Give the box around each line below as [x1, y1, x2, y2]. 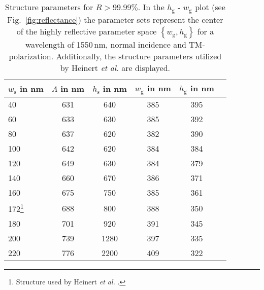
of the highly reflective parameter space [16, 25, 157, 37]
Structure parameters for [5, 1, 93, 13]
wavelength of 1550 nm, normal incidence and [25, 38, 186, 50]
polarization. [9, 50, 54, 62]
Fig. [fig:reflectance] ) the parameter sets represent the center [7, 13, 223, 25]
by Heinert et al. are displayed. [60, 61, 171, 74]
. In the [138, 1, 164, 13]
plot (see [195, 1, 225, 13]
